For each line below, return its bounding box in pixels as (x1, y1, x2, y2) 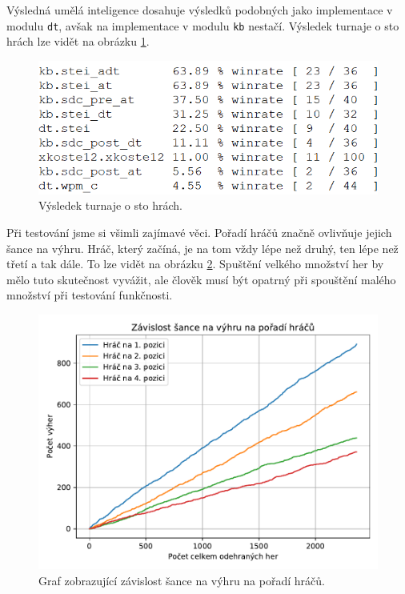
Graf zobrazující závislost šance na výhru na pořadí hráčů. (38, 572, 325, 588)
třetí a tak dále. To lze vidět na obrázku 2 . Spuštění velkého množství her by (6, 255, 384, 272)
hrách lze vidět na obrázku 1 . (6, 33, 150, 50)
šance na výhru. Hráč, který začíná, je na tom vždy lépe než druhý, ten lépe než (6, 239, 399, 256)
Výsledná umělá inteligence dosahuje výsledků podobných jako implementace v (6, 2, 393, 18)
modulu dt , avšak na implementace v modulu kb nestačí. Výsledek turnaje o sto (6, 17, 399, 34)
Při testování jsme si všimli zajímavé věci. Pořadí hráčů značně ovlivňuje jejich (6, 223, 392, 240)
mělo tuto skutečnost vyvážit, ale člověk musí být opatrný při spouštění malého (6, 271, 396, 287)
